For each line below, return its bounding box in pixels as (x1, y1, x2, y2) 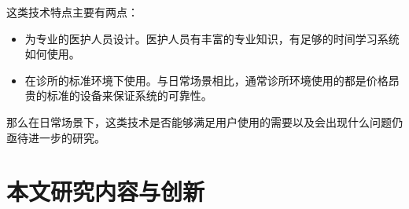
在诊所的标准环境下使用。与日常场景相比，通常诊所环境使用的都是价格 (24, 71, 389, 88)
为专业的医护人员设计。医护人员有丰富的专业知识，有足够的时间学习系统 (24, 30, 400, 46)
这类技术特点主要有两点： (6, 4, 138, 20)
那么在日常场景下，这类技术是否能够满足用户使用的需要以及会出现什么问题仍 (6, 113, 403, 130)
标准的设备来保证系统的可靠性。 (46, 87, 212, 104)
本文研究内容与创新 (6, 175, 205, 207)
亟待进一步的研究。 (6, 129, 105, 145)
